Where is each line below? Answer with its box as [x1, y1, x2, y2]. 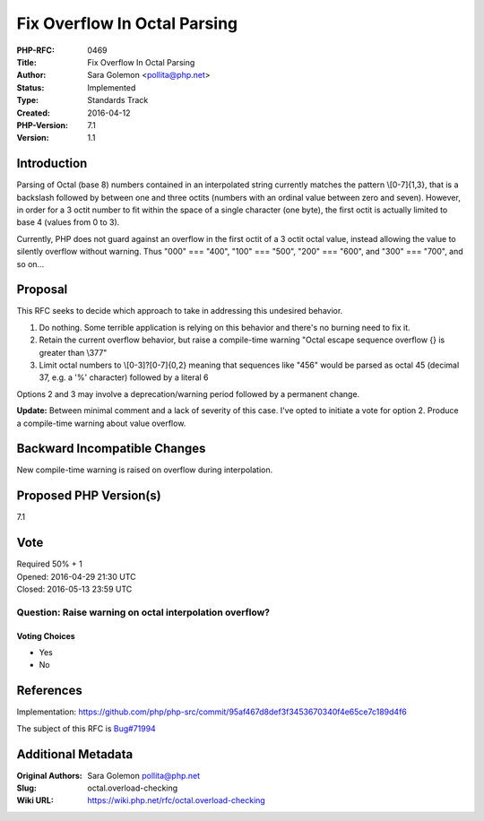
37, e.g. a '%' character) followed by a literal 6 [39, 372, 210, 383]
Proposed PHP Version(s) [16, 488, 161, 504]
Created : [16, 108, 51, 118]
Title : [16, 56, 38, 67]
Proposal [16, 282, 68, 298]
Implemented [87, 82, 136, 93]
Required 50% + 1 [16, 558, 82, 569]
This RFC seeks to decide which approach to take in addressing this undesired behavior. [16, 306, 343, 316]
